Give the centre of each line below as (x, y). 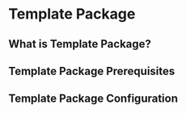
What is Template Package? (80, 44)
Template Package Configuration (93, 99)
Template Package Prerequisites (92, 71)
